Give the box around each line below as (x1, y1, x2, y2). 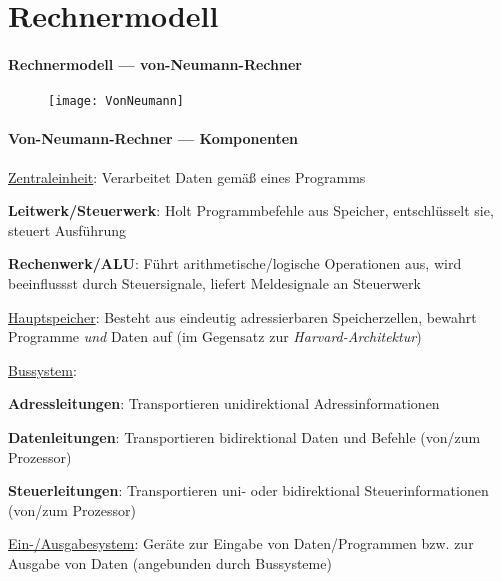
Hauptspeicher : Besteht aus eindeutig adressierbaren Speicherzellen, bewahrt (8, 306, 477, 327)
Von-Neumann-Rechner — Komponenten (8, 128, 298, 149)
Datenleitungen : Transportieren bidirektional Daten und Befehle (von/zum (8, 426, 481, 447)
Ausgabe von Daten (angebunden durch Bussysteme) (8, 552, 332, 573)
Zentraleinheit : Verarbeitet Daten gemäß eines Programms (8, 166, 366, 187)
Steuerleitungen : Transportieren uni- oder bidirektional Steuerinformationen (8, 480, 489, 501)
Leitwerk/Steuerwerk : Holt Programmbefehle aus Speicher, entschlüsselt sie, (8, 200, 494, 221)
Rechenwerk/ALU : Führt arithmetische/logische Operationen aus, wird (8, 253, 462, 274)
